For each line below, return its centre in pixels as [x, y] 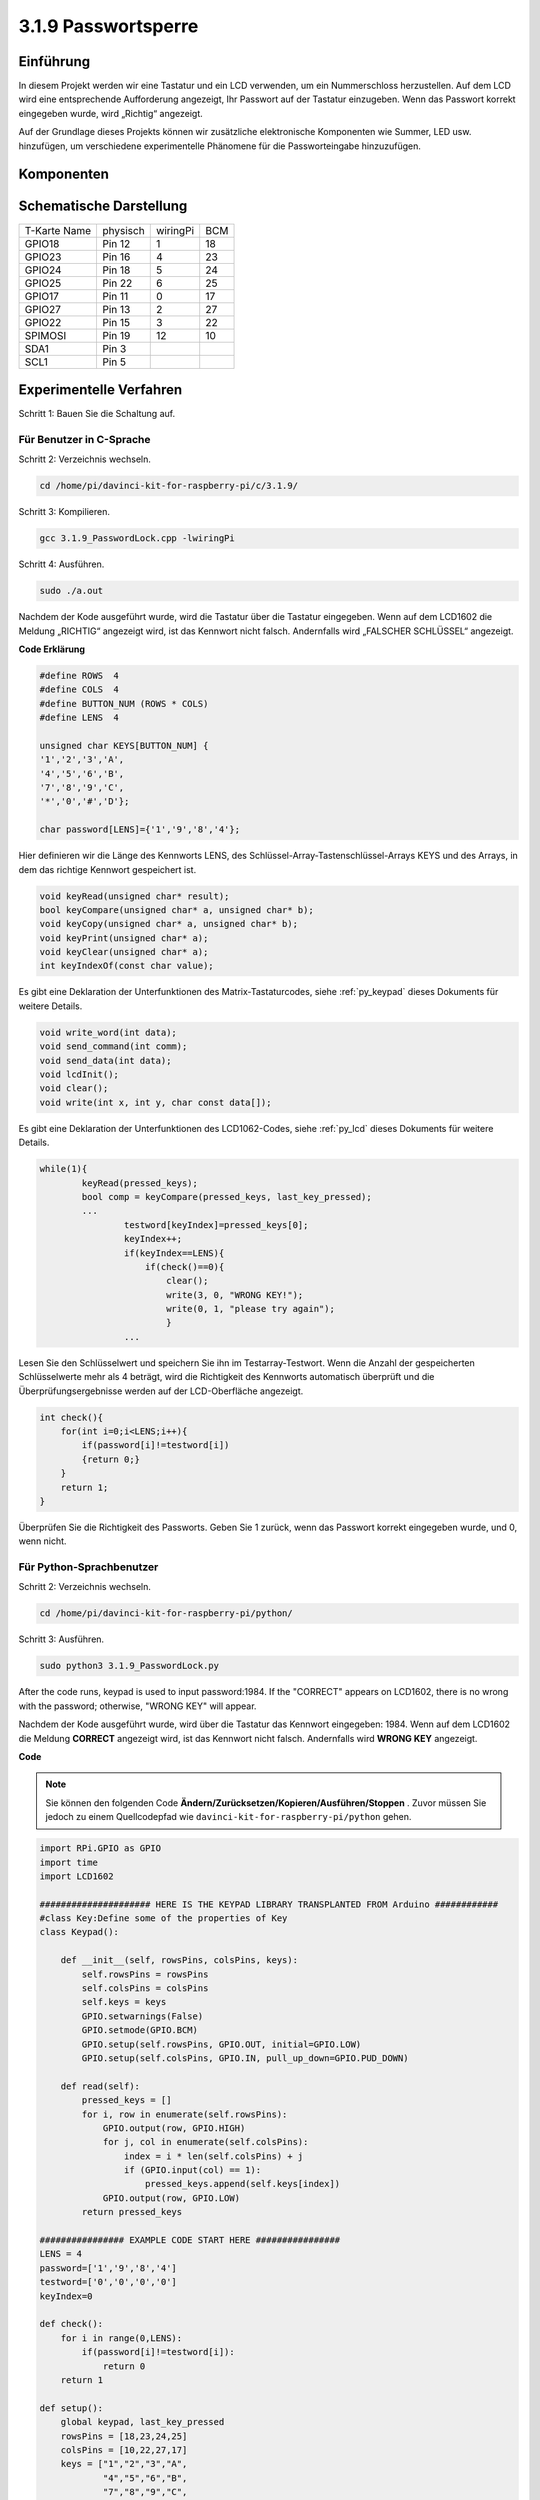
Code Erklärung [51, 649]
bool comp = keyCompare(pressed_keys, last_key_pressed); [226, 1196]
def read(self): [100, 2086]
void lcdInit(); [79, 1074]
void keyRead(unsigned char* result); [134, 896]
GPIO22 [43, 322]
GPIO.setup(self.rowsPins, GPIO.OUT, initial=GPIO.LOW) [221, 2044]
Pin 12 [116, 243]
